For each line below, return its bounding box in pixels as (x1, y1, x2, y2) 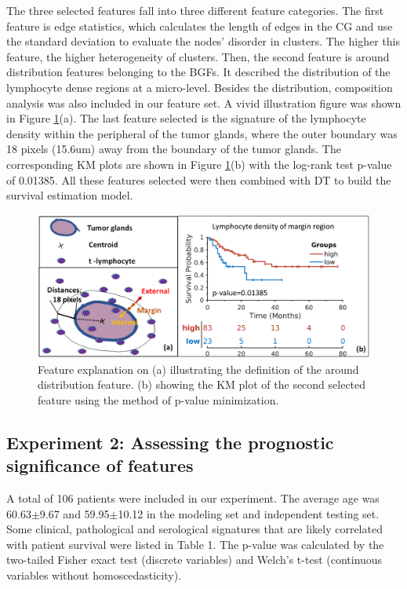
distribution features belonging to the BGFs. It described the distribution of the (6, 64, 391, 80)
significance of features (6, 453, 194, 477)
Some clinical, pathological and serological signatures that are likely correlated (6, 521, 383, 537)
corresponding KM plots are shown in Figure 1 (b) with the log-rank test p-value (6, 155, 392, 172)
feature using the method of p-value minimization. (38, 391, 279, 408)
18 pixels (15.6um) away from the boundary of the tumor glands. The (6, 141, 341, 157)
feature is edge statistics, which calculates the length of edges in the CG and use (6, 17, 393, 34)
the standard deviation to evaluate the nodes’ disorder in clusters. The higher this (6, 33, 400, 49)
